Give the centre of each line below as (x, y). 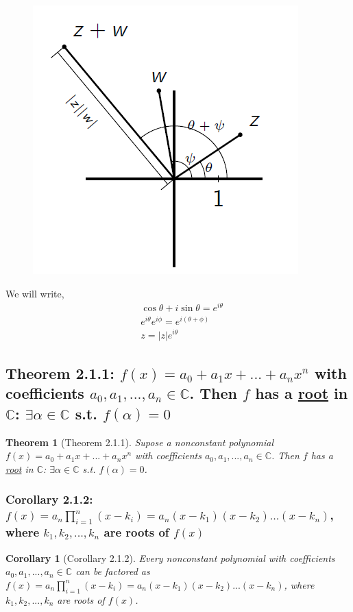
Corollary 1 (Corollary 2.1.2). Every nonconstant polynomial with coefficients (170, 558)
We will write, (35, 293)
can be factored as (113, 571)
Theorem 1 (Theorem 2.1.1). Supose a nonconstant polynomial (139, 442)
